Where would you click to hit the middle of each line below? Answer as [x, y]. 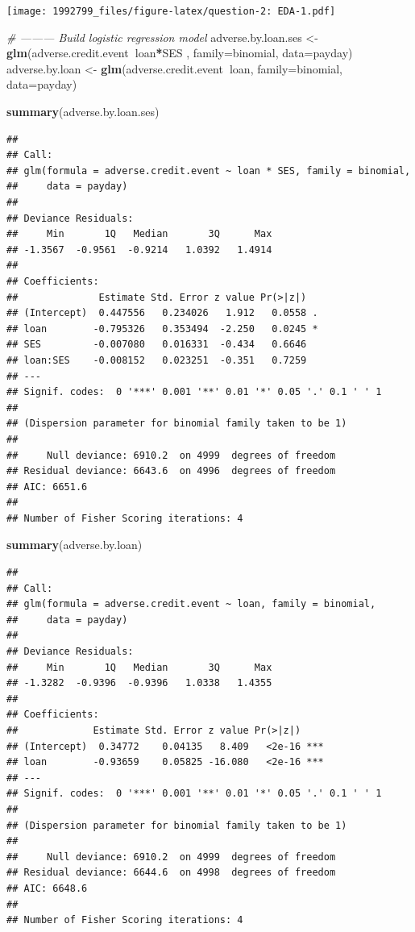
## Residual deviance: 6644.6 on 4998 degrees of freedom [171, 873]
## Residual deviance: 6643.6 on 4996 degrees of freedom [171, 471]
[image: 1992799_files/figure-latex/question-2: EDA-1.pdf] [171, 11]
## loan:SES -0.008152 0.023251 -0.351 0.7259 [157, 360]
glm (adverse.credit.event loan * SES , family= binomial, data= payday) [180, 53]
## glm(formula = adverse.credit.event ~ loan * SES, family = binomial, [209, 171]
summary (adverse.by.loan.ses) [83, 112]
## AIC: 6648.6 [47, 888]
